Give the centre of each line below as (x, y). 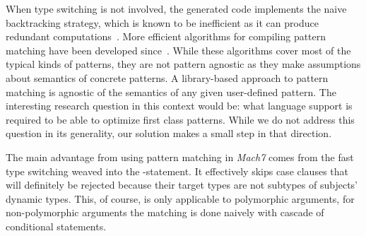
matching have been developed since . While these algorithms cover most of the (178, 50)
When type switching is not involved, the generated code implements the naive (176, 8)
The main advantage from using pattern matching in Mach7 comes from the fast (180, 157)
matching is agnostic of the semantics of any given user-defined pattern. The (171, 92)
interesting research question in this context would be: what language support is (179, 106)
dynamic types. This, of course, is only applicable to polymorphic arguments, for (180, 198)
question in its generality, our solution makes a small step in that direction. (169, 133)
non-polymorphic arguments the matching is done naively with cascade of (165, 212)
